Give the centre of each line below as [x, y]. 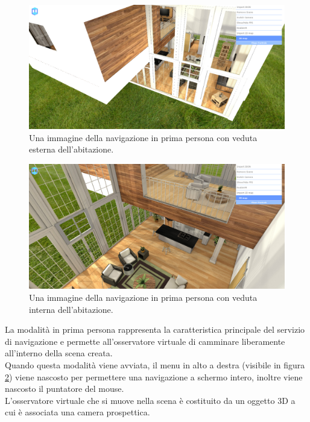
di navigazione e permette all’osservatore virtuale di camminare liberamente [145, 341]
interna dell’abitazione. [71, 309]
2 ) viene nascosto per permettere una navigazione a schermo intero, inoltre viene [154, 376]
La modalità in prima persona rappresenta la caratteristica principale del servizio [155, 329]
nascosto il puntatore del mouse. [65, 389]
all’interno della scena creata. [59, 353]
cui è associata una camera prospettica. [77, 412]
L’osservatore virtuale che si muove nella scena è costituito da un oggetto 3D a [150, 400]
